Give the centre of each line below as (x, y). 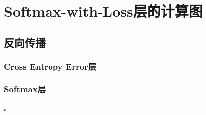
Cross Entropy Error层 (50, 67)
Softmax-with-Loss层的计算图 (103, 11)
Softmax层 (25, 89)
